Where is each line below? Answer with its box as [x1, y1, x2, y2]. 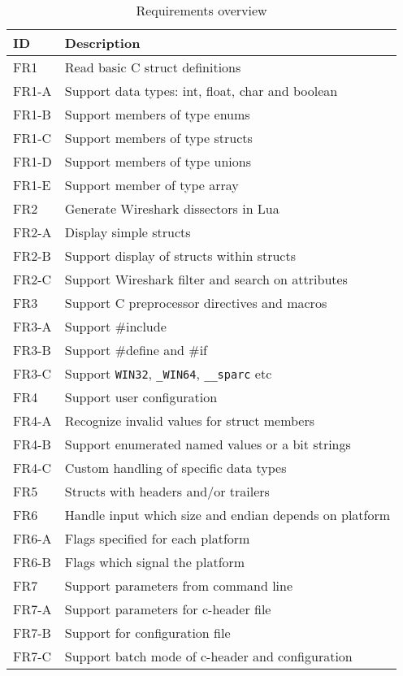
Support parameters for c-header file [64, 600, 271, 618]
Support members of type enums [64, 105, 250, 123]
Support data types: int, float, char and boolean [64, 81, 338, 100]
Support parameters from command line [64, 576, 293, 595]
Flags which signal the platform [64, 552, 245, 571]
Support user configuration [64, 388, 218, 406]
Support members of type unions [64, 152, 251, 171]
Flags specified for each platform [64, 529, 250, 548]
